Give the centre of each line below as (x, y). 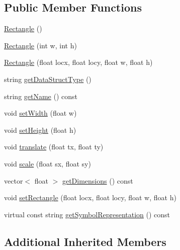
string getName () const (41, 96)
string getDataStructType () (48, 79)
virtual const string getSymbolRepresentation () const (87, 214)
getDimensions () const (98, 180)
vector (14, 180)
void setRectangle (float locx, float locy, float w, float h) (90, 197)
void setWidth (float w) (40, 113)
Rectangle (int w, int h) (40, 45)
